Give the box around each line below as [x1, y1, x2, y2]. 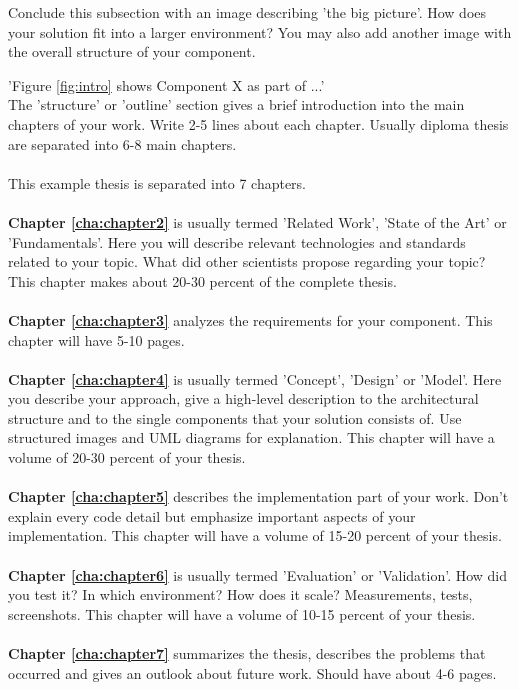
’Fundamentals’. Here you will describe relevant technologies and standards [8, 231, 466, 252]
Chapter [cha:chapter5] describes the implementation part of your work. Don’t [8, 486, 509, 507]
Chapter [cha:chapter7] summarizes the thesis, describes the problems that [8, 643, 486, 663]
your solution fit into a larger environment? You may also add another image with [8, 21, 512, 42]
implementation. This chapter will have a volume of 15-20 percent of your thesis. [8, 525, 502, 546]
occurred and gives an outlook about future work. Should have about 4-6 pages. [8, 662, 497, 683]
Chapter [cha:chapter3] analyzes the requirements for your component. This [8, 309, 493, 330]
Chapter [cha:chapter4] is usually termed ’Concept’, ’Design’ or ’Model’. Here [8, 368, 502, 389]
